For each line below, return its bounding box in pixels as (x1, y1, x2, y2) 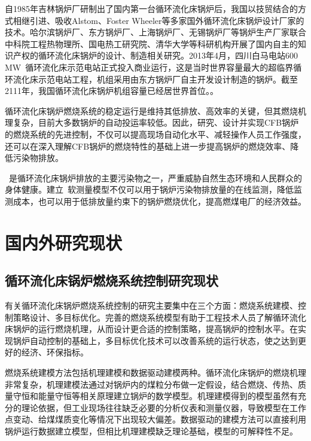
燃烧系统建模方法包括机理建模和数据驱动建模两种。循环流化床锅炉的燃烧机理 (5, 366, 306, 379)
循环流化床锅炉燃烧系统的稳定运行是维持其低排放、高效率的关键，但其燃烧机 (5, 104, 306, 117)
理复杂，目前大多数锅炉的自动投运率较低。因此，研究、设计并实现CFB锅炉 (5, 116, 299, 129)
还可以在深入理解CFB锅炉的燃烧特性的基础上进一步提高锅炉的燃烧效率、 (5, 139, 291, 152)
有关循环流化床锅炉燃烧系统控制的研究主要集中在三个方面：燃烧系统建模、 (5, 299, 298, 312)
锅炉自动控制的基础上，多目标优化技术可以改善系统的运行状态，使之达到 (13, 334, 298, 346)
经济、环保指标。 (21, 346, 89, 358)
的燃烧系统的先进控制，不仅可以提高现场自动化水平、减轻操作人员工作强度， (5, 127, 306, 140)
